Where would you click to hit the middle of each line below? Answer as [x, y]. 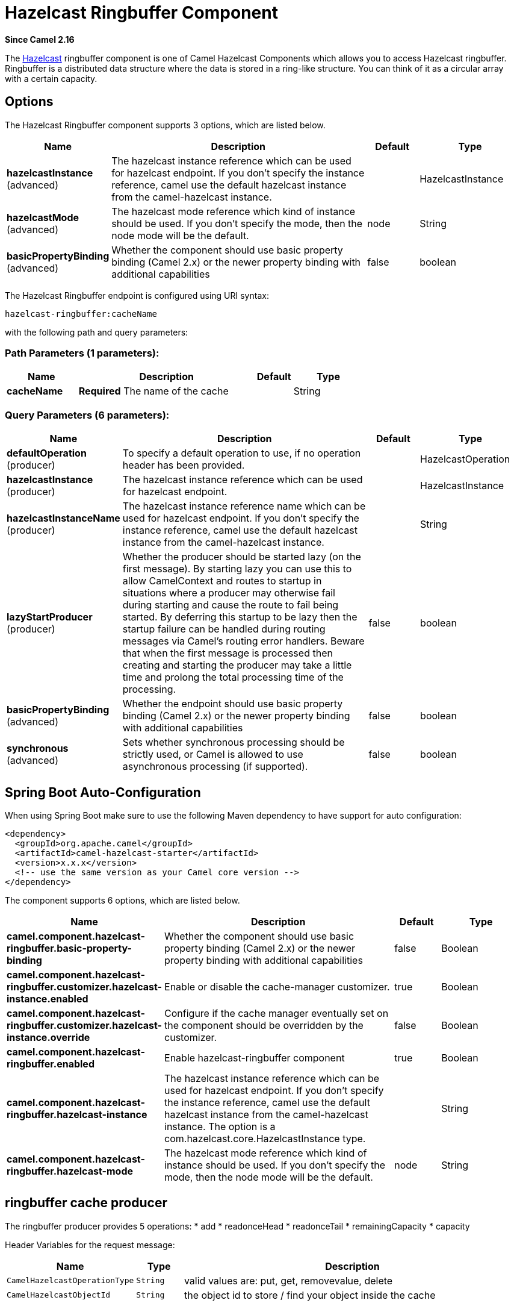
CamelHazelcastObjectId [59, 1295]
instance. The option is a [220, 1126]
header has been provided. [184, 465]
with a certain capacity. [51, 78]
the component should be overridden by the [264, 1025]
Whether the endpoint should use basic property [233, 704]
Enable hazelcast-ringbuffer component [255, 1058]
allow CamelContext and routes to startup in [222, 581]
